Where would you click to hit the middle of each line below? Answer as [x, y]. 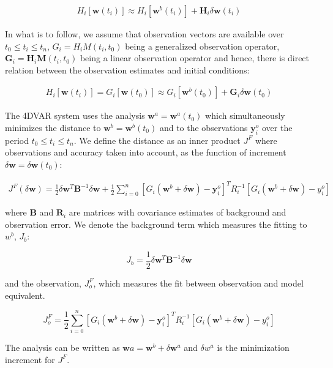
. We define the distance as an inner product [157, 140]
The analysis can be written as [62, 347]
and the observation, [43, 283]
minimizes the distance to [53, 128]
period [17, 140]
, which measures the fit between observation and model [198, 283]
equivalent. [25, 295]
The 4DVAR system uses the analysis [75, 115]
